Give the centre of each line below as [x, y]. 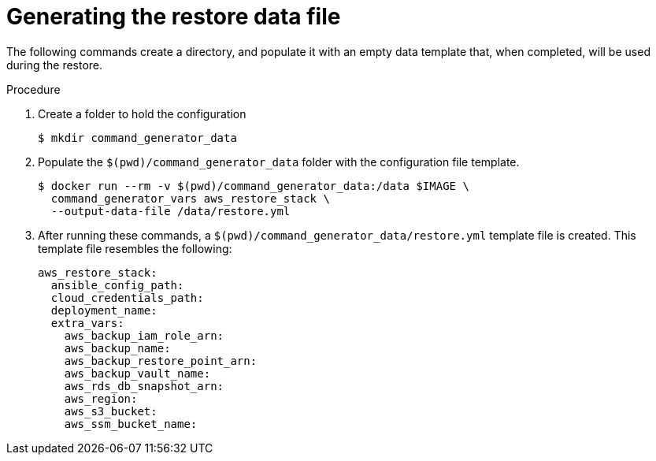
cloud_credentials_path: [127, 297]
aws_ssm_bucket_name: [131, 424]
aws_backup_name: [117, 348]
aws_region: [101, 398]
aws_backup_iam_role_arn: [144, 335]
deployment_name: [104, 310]
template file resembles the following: [135, 248]
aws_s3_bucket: [111, 411]
